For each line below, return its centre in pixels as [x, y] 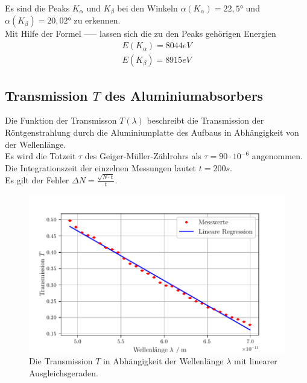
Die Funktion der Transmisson [61, 120]
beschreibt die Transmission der [205, 120]
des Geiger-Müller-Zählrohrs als [143, 156]
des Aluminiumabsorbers [184, 95]
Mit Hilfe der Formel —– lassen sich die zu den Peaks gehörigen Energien [141, 33]
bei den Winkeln [147, 8]
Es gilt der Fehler [37, 179]
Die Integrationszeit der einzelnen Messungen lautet [101, 167]
